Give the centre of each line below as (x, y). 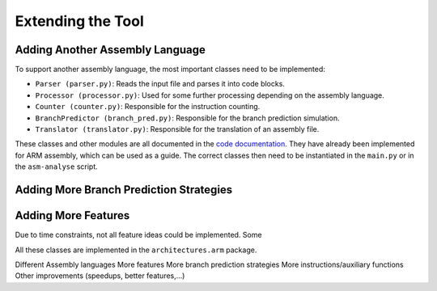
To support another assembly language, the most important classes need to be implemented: (170, 70)
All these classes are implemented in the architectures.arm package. (136, 250)
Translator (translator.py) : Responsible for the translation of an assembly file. (177, 129)
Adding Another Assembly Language (110, 50)
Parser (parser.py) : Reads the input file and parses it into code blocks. (160, 84)
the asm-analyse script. (56, 167)
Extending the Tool (80, 21)
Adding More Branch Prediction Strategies (124, 190)
